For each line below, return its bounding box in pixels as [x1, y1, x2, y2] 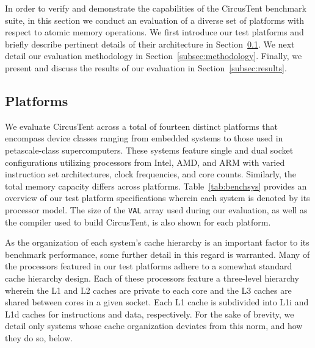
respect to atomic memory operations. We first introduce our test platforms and [5, 26, 304, 38]
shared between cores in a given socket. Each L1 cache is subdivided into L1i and [5, 296, 309, 308]
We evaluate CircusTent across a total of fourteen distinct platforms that [5, 119, 278, 132]
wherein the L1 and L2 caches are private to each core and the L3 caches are [5, 283, 292, 296]
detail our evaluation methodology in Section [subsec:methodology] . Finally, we [5, 49, 302, 62]
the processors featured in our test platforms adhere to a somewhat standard [5, 260, 292, 272]
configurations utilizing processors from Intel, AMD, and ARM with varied [5, 155, 285, 168]
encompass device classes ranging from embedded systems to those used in [5, 132, 283, 144]
